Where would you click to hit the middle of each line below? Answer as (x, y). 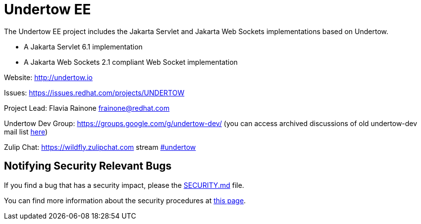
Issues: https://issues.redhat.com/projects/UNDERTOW (94, 92)
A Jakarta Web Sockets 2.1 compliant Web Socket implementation (131, 62)
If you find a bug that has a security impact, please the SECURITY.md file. (124, 185)
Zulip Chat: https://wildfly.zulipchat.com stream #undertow (100, 147)
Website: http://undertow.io (48, 77)
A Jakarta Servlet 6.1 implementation (83, 46)
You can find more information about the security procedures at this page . (125, 200)
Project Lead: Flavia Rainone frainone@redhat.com (87, 108)
